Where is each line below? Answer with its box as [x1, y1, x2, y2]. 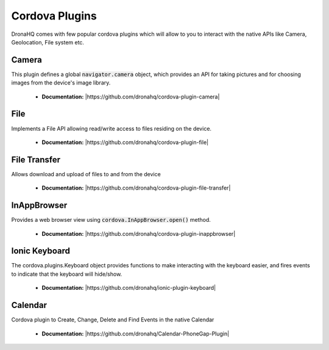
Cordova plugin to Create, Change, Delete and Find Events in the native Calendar [11, 316, 214, 323]
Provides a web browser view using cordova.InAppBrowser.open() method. [11, 216, 211, 224]
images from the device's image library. [11, 79, 111, 86]
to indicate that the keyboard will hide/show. [11, 270, 122, 278]
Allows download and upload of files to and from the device [11, 170, 161, 177]
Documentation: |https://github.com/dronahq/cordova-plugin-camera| [41, 93, 220, 100]
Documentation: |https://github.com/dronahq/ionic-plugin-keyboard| [41, 284, 216, 292]
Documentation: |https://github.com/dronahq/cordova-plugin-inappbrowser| [41, 230, 236, 237]
